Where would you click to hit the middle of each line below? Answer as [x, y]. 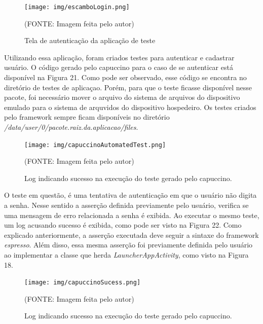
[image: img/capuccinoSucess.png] [83, 283]
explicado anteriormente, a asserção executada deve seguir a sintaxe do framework [131, 235]
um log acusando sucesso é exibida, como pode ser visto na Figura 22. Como [123, 225]
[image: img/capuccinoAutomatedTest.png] [95, 145]
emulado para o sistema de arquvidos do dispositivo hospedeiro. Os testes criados [130, 107]
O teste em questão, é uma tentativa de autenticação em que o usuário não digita [130, 195]
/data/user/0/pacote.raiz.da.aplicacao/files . [71, 127]
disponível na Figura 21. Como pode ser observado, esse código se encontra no [125, 77]
